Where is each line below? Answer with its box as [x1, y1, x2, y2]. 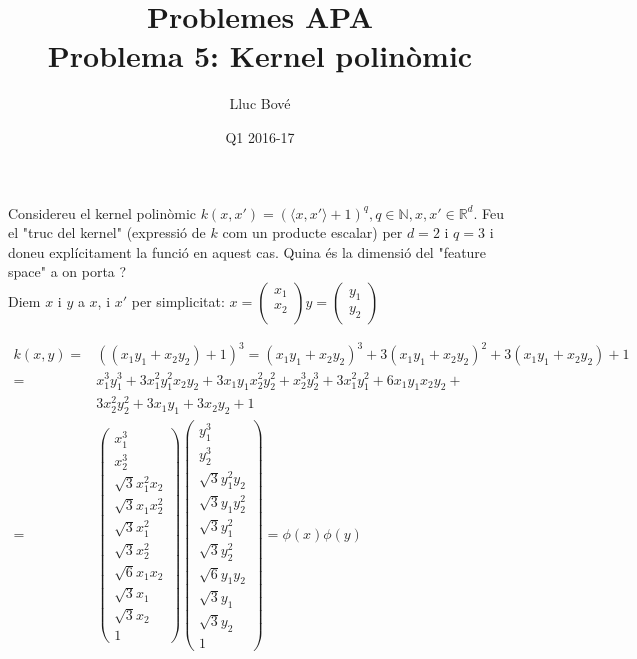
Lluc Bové [229, 93, 291, 114]
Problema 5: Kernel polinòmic [47, 35, 473, 76]
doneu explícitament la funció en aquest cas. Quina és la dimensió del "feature [8, 241, 487, 262]
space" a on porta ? [8, 261, 127, 282]
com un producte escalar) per [222, 222, 403, 243]
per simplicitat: [131, 290, 225, 311]
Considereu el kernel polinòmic [8, 202, 196, 223]
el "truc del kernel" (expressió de [8, 222, 206, 243]
